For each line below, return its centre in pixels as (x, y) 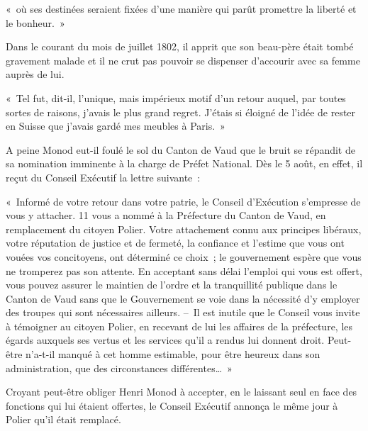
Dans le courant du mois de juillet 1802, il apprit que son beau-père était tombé (180, 46)
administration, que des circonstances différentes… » (119, 368)
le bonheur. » (35, 22)
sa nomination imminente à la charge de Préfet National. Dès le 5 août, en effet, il (184, 163)
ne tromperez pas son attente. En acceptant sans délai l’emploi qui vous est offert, (184, 270)
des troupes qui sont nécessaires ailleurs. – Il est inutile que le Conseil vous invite (183, 312)
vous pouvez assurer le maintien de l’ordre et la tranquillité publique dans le (172, 285)
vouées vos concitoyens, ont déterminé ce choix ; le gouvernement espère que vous (184, 256)
